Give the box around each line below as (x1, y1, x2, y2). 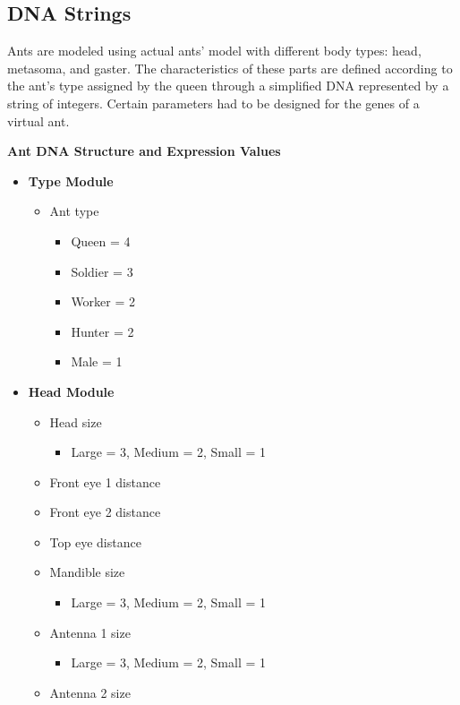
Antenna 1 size (49, 623, 131, 641)
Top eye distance (49, 532, 141, 551)
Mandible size (49, 563, 125, 581)
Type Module (28, 171, 114, 190)
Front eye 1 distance (49, 472, 161, 491)
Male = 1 (71, 352, 123, 371)
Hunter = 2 (71, 322, 134, 340)
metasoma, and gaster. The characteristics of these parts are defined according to (7, 58, 453, 77)
